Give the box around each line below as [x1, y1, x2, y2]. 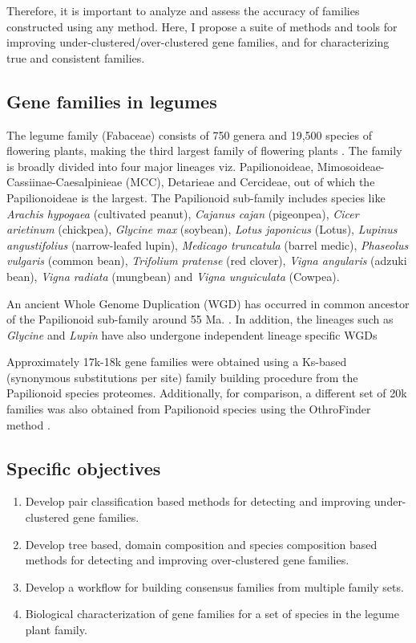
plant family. [25, 621, 87, 638]
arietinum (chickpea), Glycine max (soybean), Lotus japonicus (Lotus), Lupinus [6, 221, 398, 238]
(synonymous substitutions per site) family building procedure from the [6, 368, 358, 385]
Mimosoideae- [317, 157, 385, 174]
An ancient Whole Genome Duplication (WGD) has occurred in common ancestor [6, 295, 410, 311]
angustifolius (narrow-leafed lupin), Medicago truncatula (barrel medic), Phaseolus [6, 236, 409, 253]
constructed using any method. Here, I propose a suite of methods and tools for [6, 18, 398, 35]
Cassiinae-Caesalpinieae [6, 173, 123, 190]
